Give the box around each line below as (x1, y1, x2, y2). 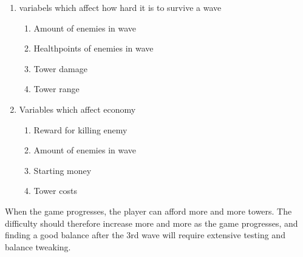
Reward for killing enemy (33, 123, 128, 136)
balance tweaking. (5, 240, 71, 253)
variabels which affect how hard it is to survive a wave (19, 1, 222, 13)
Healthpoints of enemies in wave (33, 42, 154, 55)
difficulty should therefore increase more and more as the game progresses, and (5, 216, 298, 229)
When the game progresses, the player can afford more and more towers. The (5, 204, 292, 217)
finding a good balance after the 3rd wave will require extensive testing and (5, 229, 285, 241)
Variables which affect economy (19, 102, 136, 115)
